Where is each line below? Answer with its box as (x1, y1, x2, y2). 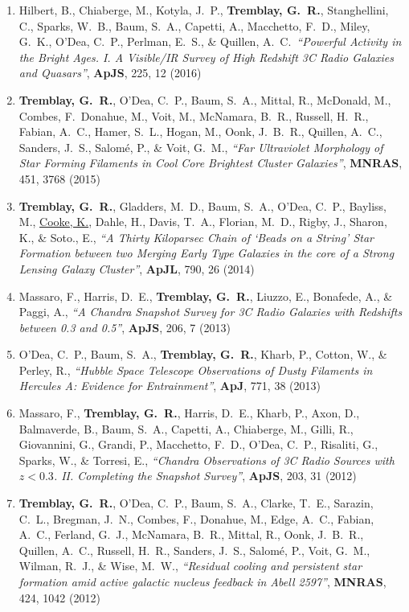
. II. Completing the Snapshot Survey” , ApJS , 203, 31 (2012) (53, 467, 357, 484)
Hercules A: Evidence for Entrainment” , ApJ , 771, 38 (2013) (18, 377, 321, 394)
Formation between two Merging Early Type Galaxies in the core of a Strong (18, 244, 395, 261)
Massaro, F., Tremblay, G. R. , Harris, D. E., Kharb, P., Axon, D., (18, 405, 360, 421)
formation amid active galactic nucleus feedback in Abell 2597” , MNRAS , (18, 573, 387, 589)
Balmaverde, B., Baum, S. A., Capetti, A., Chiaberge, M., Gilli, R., (18, 420, 354, 437)
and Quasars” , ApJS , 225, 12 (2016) (18, 64, 202, 81)
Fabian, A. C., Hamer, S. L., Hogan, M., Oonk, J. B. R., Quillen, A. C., (18, 123, 382, 140)
